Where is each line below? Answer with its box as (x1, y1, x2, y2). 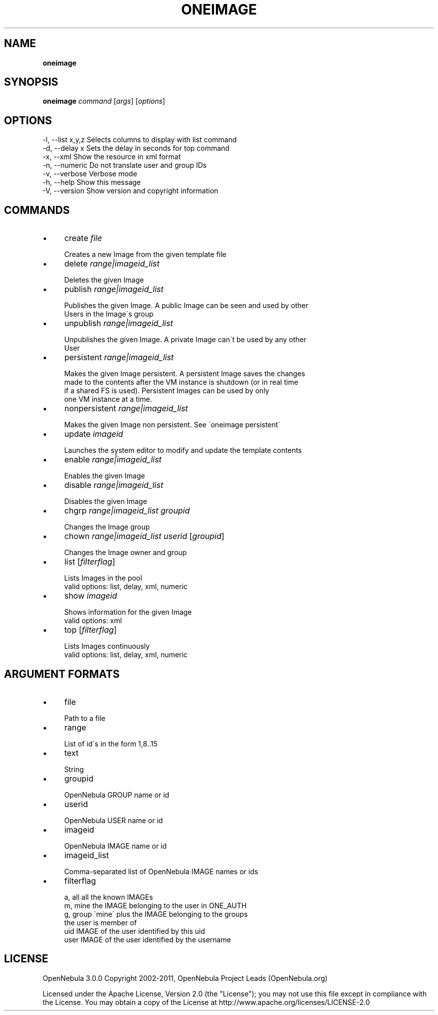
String (64, 765, 84, 774)
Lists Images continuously (64, 642, 150, 651)
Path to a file (64, 713, 105, 722)
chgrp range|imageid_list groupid (64, 505, 190, 516)
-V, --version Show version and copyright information (42, 186, 218, 195)
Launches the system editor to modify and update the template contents (64, 446, 302, 455)
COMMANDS (4, 203, 70, 216)
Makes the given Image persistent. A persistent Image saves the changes (64, 369, 305, 378)
